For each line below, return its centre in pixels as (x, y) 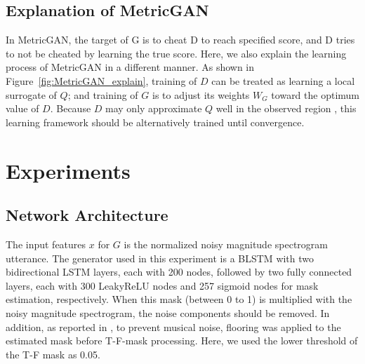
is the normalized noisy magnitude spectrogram (226, 244)
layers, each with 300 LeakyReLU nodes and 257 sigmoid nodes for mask (162, 285)
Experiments (68, 170)
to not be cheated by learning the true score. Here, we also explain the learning (176, 53)
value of (22, 108)
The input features (46, 244)
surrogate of (31, 94)
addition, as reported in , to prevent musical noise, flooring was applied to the (173, 326)
